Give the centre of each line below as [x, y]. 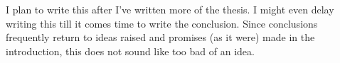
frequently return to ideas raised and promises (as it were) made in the [160, 37]
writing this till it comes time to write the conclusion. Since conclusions [162, 23]
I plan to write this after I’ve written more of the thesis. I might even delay [170, 9]
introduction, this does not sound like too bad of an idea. [130, 51]
